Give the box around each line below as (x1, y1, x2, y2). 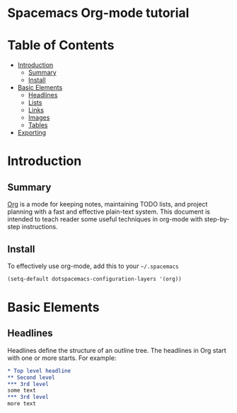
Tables (28, 121, 48, 129)
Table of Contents (7, 37, 115, 54)
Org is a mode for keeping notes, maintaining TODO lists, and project (7, 200, 208, 209)
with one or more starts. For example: (7, 354, 117, 362)
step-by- (204, 215, 230, 223)
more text (7, 400, 37, 407)
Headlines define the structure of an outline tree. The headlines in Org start (7, 346, 226, 354)
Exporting (17, 129, 47, 137)
